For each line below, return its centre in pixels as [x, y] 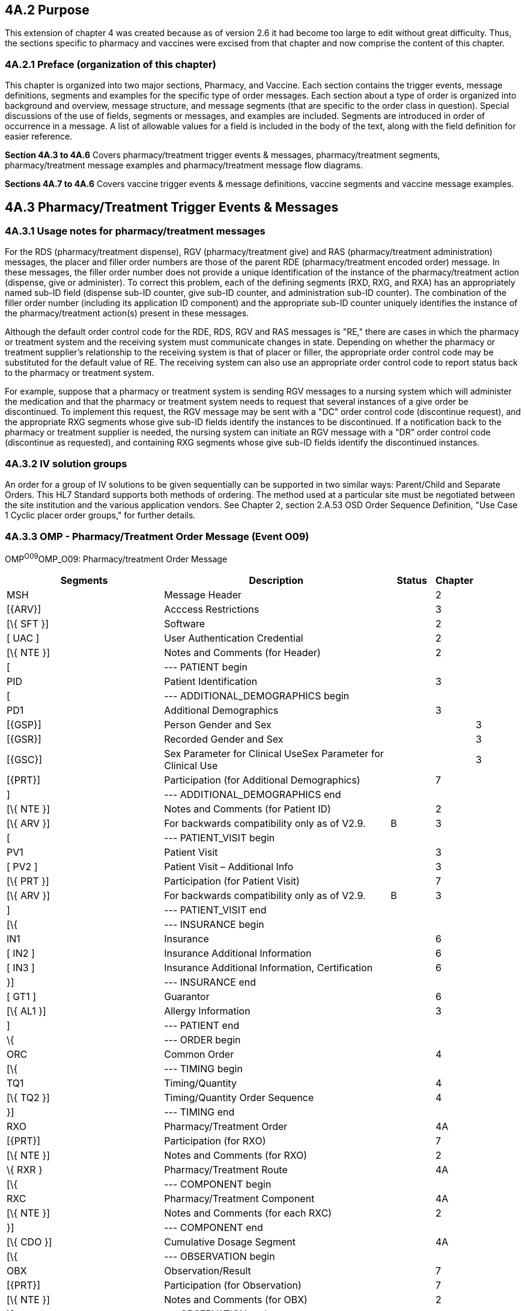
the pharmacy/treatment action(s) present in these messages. [127, 313]
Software [185, 623]
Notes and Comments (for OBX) [236, 1299]
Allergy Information [207, 1011]
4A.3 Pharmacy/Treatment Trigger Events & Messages [172, 207]
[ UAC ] [23, 638]
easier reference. [39, 137]
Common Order [199, 1054]
